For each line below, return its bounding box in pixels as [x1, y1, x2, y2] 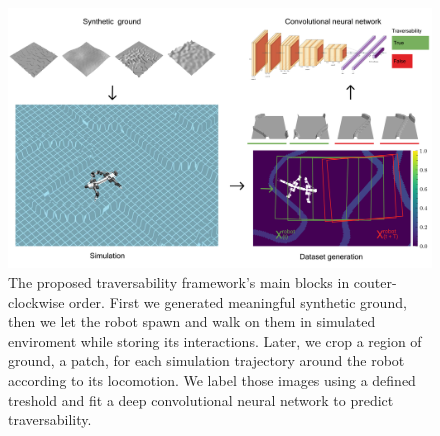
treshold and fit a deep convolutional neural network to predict [8, 389, 394, 410]
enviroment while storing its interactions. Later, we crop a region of [8, 330, 422, 351]
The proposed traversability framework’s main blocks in [8, 272, 350, 293]
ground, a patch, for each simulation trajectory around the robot [8, 350, 405, 371]
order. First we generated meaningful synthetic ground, [69, 291, 407, 312]
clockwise [8, 291, 65, 312]
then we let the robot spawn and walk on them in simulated [8, 311, 376, 332]
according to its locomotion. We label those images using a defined [8, 370, 416, 390]
